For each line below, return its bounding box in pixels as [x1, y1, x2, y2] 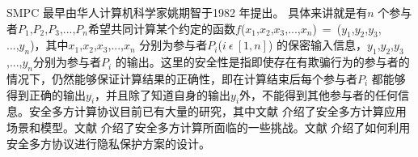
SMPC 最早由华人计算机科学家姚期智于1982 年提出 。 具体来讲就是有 [6, 4, 368, 20]
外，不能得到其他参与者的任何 [239, 86, 399, 103]
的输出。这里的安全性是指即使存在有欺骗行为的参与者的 [115, 53, 410, 70]
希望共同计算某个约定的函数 [88, 19, 236, 36]
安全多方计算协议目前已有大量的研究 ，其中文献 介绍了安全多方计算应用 [28, 103, 407, 120]
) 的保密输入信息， [268, 36, 368, 53]
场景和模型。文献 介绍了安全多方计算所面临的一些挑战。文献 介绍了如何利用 [6, 118, 411, 135]
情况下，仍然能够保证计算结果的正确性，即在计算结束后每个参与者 [6, 70, 357, 87]
